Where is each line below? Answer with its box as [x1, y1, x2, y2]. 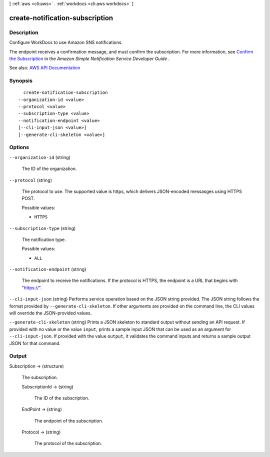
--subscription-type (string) [9, 225, 76, 231]
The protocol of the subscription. [34, 440, 102, 446]
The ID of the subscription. [34, 395, 89, 401]
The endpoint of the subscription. [34, 417, 103, 423]
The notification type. [21, 236, 66, 242]
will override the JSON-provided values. [9, 310, 92, 316]
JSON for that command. [9, 340, 61, 346]
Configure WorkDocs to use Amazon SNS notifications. [9, 39, 123, 45]
